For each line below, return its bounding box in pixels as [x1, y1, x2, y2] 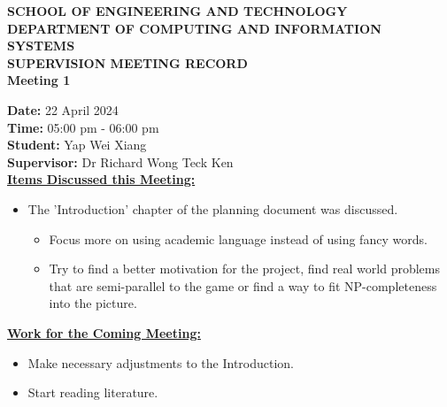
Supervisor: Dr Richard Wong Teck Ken [7, 152, 234, 171]
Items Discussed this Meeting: [7, 170, 196, 188]
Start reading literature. [27, 383, 158, 402]
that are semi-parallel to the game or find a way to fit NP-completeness [49, 276, 437, 295]
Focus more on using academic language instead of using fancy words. [49, 229, 428, 248]
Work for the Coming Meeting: [7, 323, 201, 342]
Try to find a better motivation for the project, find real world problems [49, 259, 440, 278]
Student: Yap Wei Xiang [7, 135, 147, 154]
